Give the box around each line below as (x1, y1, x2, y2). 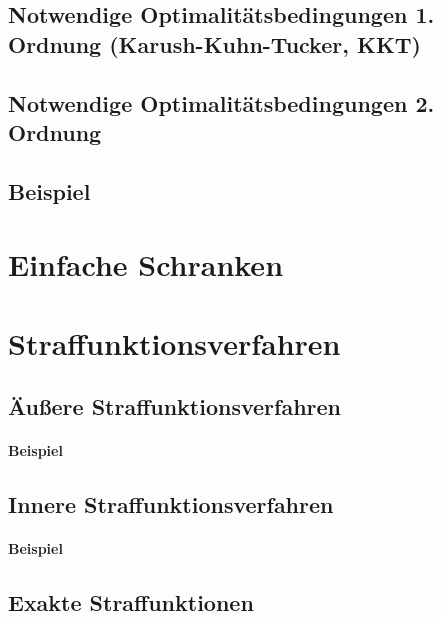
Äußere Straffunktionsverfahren (8, 391, 342, 422)
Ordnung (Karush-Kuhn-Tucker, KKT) (8, 28, 421, 59)
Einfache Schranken (8, 244, 284, 285)
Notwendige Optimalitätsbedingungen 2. (8, 87, 435, 118)
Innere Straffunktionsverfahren (8, 489, 334, 520)
